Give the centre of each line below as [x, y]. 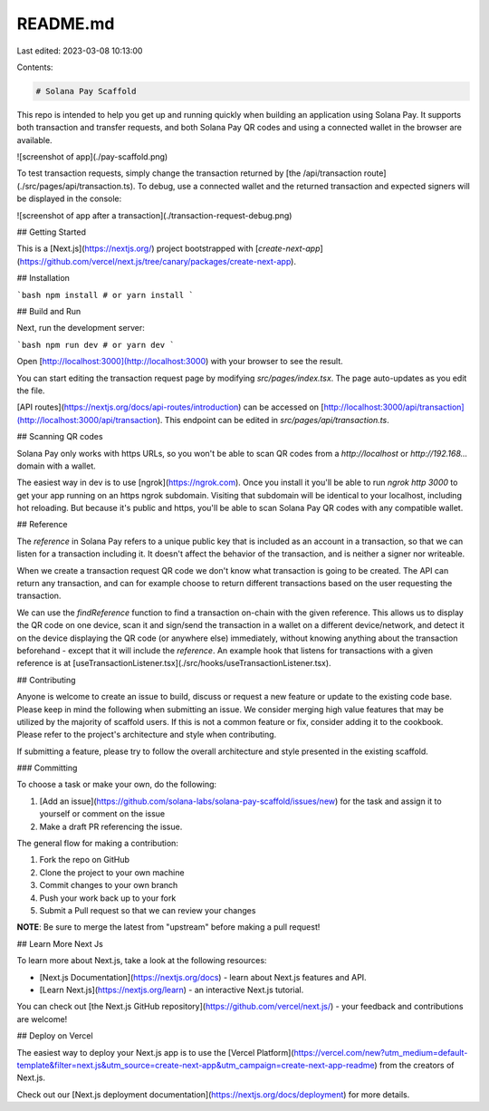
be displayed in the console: [69, 198]
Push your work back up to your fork [108, 898]
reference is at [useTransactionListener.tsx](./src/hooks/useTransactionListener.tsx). [174, 663]
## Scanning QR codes [60, 437]
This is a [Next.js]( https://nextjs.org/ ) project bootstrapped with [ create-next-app [168, 248]
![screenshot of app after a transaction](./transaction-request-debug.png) [154, 215]
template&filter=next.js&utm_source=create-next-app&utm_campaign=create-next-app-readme [196, 1065]
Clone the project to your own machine [112, 872]
